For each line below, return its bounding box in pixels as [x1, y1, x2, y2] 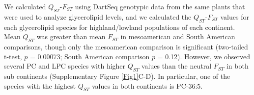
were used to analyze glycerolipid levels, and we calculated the [4, 11, 192, 22]
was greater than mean [36, 31, 106, 42]
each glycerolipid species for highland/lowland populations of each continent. [4, 22, 235, 32]
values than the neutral [141, 61, 212, 71]
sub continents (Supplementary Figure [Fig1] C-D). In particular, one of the [4, 71, 230, 81]
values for [220, 11, 249, 22]
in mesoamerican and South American [120, 31, 235, 42]
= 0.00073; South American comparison [30, 51, 150, 61]
